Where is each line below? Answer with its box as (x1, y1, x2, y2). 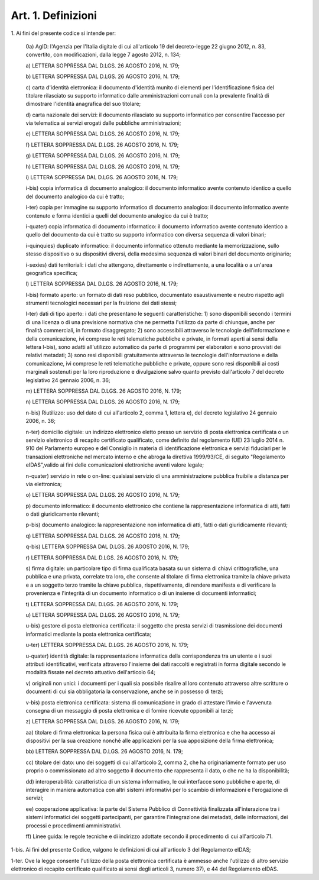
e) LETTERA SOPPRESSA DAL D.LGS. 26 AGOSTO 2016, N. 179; (25, 130, 180, 137)
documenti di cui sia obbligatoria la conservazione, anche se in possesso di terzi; (25, 688, 224, 695)
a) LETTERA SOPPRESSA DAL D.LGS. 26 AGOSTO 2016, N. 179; (25, 62, 180, 69)
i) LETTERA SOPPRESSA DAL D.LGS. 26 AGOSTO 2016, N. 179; (25, 174, 178, 181)
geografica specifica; (25, 269, 78, 276)
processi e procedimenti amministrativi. (25, 822, 122, 829)
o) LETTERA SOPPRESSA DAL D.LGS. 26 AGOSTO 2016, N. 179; (25, 491, 180, 499)
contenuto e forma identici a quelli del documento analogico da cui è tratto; (25, 212, 209, 219)
